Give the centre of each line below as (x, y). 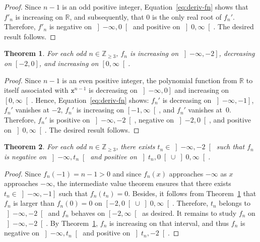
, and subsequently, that (107, 16)
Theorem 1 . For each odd (45, 53)
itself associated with (36, 90)
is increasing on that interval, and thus (169, 223)
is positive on (70, 119)
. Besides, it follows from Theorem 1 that (192, 193)
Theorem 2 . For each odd (45, 146)
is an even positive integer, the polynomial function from (150, 80)
